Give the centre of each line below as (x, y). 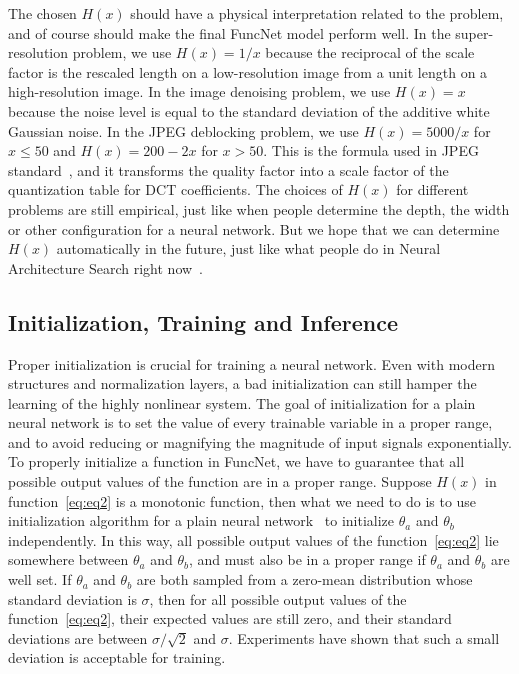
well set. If (40, 579)
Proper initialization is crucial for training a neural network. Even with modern (251, 363)
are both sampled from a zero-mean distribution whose (304, 579)
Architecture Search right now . (106, 267)
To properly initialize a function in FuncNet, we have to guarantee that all (236, 461)
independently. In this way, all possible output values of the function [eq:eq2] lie (253, 539)
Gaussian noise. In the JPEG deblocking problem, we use (183, 130)
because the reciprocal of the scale (370, 52)
